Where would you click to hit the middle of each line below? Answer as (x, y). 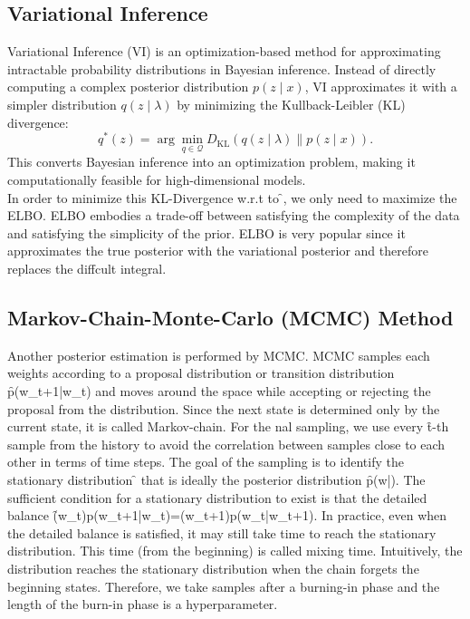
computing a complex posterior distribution (128, 87)
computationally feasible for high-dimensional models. (157, 180)
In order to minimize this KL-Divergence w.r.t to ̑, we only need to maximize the (232, 197)
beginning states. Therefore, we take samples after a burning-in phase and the (224, 586)
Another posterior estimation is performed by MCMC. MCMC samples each (219, 355)
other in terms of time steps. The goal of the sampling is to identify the (206, 462)
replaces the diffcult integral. (87, 269)
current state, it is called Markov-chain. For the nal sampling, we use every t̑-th (228, 426)
